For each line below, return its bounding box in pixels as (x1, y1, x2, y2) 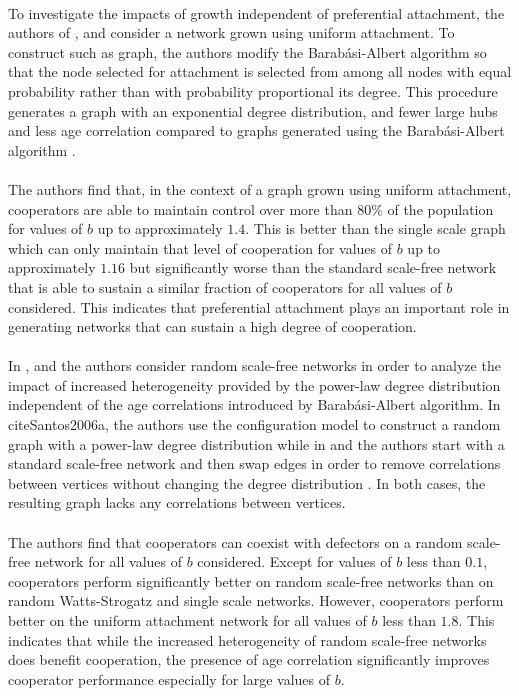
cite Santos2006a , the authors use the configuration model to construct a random (8, 414, 501, 435)
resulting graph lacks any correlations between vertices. (8, 492, 346, 513)
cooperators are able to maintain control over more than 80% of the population (8, 198, 494, 219)
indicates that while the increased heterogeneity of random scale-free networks (8, 629, 487, 650)
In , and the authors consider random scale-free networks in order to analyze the (8, 355, 501, 376)
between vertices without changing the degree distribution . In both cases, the (8, 472, 486, 493)
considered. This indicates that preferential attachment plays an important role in (8, 296, 510, 317)
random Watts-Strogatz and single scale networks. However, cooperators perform (8, 590, 504, 611)
